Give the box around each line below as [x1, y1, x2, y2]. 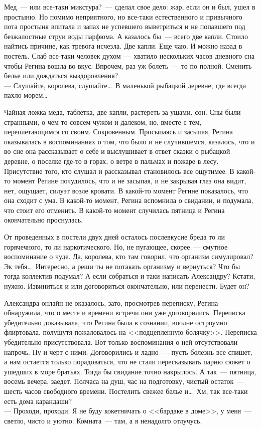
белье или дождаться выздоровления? [4, 70, 118, 81]
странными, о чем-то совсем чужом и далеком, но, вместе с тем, [4, 116, 202, 127]
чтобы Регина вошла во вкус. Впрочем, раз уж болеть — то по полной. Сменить [4, 60, 252, 71]
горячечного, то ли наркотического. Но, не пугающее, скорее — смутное [4, 241, 228, 252]
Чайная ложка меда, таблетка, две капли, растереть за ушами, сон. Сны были [4, 106, 241, 117]
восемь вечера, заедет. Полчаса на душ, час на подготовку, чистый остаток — [4, 376, 244, 386]
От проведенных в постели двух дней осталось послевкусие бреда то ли [4, 232, 225, 242]
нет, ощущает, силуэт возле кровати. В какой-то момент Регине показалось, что [4, 185, 248, 195]
